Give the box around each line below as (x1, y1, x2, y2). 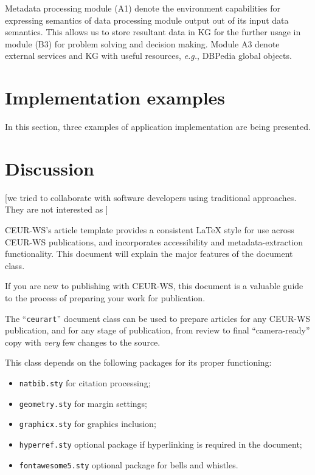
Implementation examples (5, 85, 226, 110)
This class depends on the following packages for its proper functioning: (5, 356, 272, 369)
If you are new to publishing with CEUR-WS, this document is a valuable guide (5, 279, 303, 292)
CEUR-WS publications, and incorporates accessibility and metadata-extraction (5, 235, 303, 248)
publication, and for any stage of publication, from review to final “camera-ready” (5, 324, 310, 337)
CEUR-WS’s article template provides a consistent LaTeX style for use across (5, 224, 294, 236)
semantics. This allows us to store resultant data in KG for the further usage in (5, 26, 301, 38)
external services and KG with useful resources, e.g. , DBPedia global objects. (5, 49, 292, 62)
